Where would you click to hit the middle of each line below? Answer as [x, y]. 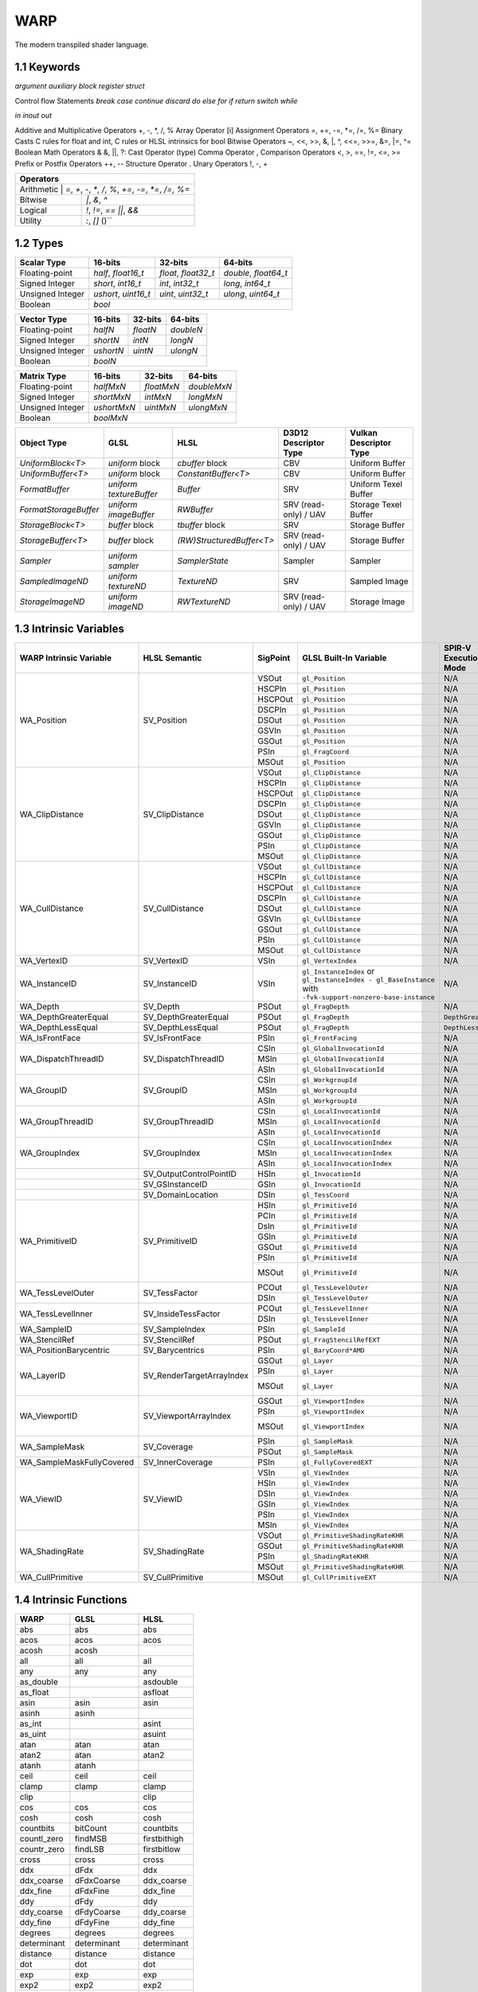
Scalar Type [43, 262]
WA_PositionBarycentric [65, 1351]
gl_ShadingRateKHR [335, 1557]
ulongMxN [208, 407]
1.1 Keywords [47, 67]
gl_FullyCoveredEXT [337, 1462]
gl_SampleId [323, 1329]
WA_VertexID [44, 961]
